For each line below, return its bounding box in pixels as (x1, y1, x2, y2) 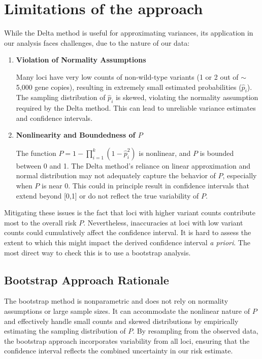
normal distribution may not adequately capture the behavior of (16, 170, 216, 181)
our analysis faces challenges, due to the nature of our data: (4, 37, 190, 48)
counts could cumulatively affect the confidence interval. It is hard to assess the (4, 227, 251, 238)
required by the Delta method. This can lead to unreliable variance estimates (16, 103, 256, 113)
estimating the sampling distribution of (4, 325, 126, 336)
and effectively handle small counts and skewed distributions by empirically (4, 315, 239, 326)
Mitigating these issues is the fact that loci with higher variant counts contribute (4, 207, 255, 218)
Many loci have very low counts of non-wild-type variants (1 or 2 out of (16, 71, 239, 82)
